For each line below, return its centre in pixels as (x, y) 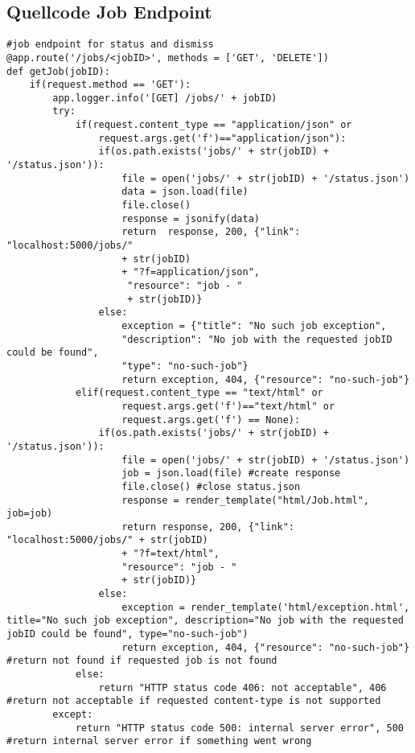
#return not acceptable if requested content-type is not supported (194, 701)
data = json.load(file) (185, 192)
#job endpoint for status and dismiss (110, 45)
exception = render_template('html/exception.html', (266, 607)
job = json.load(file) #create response (231, 473)
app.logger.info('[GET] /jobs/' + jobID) (165, 98)
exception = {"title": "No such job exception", (254, 325)
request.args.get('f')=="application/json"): (222, 138)
